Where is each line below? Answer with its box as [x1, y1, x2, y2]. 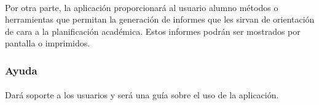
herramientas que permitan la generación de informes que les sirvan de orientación [5, 13, 315, 26]
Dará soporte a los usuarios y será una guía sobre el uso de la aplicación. [5, 89, 279, 101]
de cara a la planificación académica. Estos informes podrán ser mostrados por [5, 24, 301, 37]
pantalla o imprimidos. [5, 37, 90, 49]
